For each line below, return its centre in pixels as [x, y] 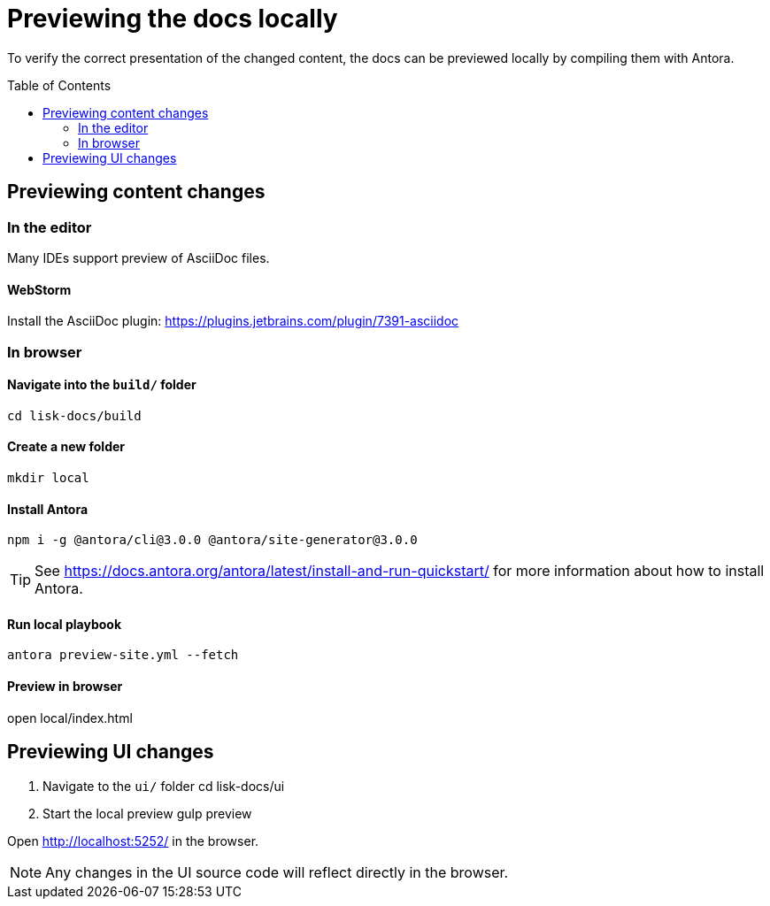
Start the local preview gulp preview [147, 813]
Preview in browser [65, 687]
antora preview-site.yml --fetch [123, 655]
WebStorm [39, 289]
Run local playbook [65, 624]
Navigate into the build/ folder [102, 385]
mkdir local [48, 478]
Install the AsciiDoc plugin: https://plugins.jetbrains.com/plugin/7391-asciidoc [233, 321]
